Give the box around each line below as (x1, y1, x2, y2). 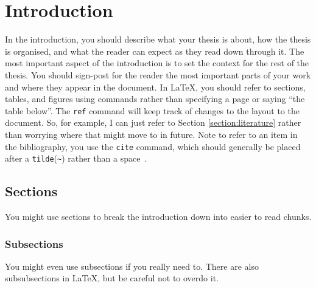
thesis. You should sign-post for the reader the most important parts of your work (5, 68, 311, 81)
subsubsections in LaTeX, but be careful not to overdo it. (5, 272, 219, 284)
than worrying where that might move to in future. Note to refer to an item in (5, 128, 298, 140)
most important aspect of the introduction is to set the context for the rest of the (5, 57, 309, 69)
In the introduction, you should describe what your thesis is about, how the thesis (5, 33, 311, 46)
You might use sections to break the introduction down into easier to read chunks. (5, 210, 312, 223)
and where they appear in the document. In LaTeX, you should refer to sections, (5, 80, 306, 93)
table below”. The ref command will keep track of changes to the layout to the (5, 104, 300, 117)
